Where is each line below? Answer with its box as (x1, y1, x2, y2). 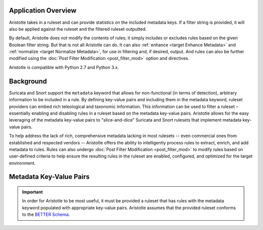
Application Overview (9, 6, 76, 15)
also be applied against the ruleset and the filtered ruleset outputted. (9, 26, 147, 32)
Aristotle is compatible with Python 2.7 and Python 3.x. (9, 64, 119, 70)
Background (9, 77, 47, 85)
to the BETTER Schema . (22, 212, 70, 217)
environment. (9, 160, 36, 166)
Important (22, 189, 43, 195)
